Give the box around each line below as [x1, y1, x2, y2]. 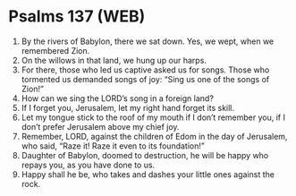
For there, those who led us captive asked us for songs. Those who [21, 64, 270, 75]
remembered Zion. [21, 45, 90, 55]
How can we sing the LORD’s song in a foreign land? [21, 92, 214, 104]
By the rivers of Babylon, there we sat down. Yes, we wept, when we [21, 36, 275, 47]
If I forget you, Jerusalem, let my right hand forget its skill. [21, 102, 234, 113]
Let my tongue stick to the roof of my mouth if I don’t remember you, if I [21, 112, 285, 123]
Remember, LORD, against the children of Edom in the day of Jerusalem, [21, 131, 288, 141]
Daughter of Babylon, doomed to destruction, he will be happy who [21, 149, 269, 160]
